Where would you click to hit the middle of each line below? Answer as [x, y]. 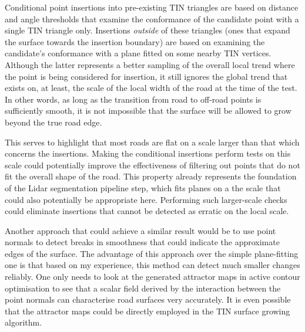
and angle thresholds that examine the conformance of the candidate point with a [152, 18]
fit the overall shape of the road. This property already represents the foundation [151, 176]
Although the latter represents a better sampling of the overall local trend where [150, 64]
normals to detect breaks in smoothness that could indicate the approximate [142, 242]
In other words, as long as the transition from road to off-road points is [133, 99]
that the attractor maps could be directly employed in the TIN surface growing [148, 311]
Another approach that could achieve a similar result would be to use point [140, 230]
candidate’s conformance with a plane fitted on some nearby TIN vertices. [138, 53]
